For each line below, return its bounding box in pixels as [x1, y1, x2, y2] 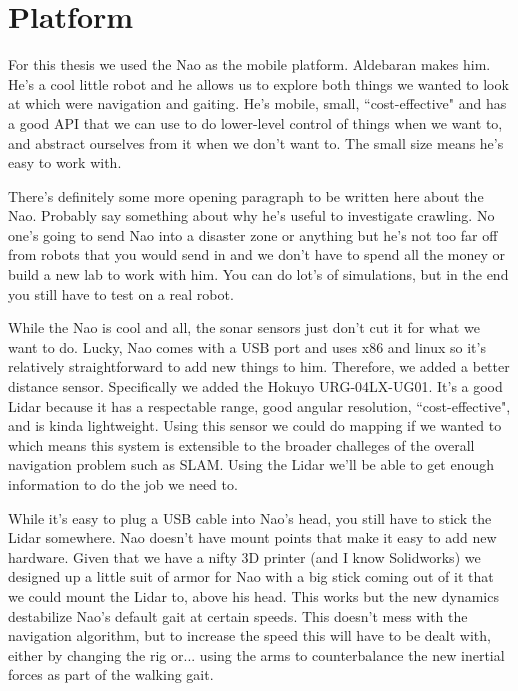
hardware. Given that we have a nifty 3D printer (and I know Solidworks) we [8, 546, 481, 567]
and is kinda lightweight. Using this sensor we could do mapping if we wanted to [8, 415, 502, 436]
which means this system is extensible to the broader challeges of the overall [8, 434, 475, 455]
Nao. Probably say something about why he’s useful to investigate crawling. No [8, 205, 495, 226]
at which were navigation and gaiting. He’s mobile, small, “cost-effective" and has [8, 93, 507, 114]
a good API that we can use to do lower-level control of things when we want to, [8, 112, 503, 133]
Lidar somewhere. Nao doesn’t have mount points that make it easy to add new [8, 527, 497, 548]
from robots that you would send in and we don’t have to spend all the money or [8, 244, 505, 265]
